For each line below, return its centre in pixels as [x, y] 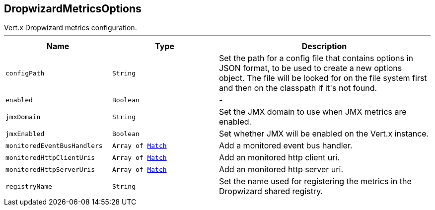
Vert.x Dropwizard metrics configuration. [71, 28]
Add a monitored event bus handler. [286, 146]
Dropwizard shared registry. [271, 191]
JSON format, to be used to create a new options [311, 68]
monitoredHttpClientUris [50, 157]
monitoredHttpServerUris [50, 169]
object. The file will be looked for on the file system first [323, 78]
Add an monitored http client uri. [279, 158]
